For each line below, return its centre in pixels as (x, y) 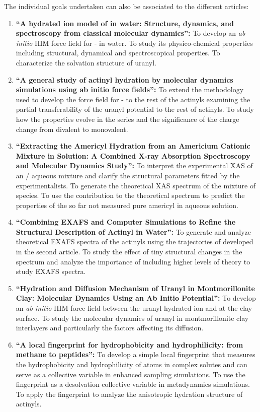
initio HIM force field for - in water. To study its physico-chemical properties (134, 43)
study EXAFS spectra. (51, 271)
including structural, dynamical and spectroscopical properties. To (118, 53)
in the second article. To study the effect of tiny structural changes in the (129, 252)
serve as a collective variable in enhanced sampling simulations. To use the (131, 374)
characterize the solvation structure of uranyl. (86, 62)
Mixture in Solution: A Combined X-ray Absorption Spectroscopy (133, 155)
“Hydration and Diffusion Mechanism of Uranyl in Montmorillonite (135, 288)
